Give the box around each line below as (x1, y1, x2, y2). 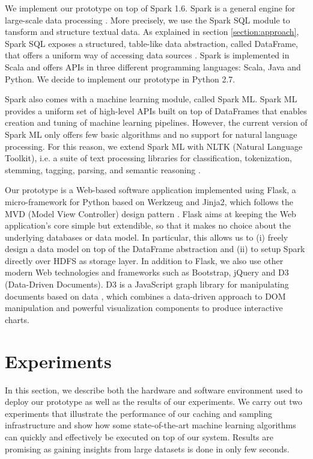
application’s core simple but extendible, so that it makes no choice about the (5, 219, 291, 232)
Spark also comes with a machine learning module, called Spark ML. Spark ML (5, 93, 297, 105)
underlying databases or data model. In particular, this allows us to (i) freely (5, 230, 288, 243)
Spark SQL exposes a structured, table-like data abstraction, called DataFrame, (5, 37, 298, 49)
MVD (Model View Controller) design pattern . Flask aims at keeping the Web (5, 207, 296, 220)
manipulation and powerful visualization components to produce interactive (5, 301, 283, 314)
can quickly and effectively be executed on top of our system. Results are (5, 430, 273, 443)
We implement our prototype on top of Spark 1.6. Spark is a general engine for (5, 2, 296, 14)
